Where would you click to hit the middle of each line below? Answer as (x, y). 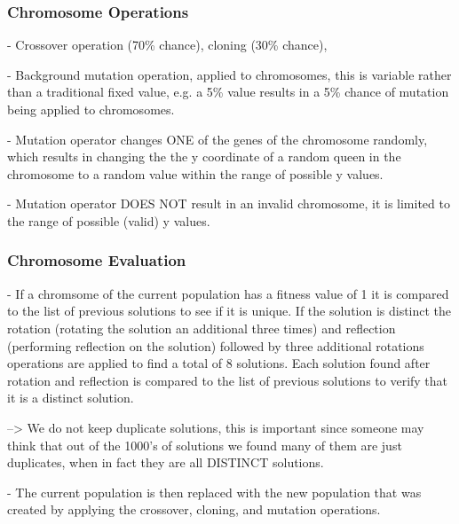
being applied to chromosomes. (91, 109)
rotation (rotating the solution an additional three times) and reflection (202, 328)
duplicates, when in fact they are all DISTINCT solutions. (166, 462)
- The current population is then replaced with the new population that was (214, 492)
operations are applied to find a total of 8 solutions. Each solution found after (219, 363)
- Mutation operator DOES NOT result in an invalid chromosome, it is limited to (229, 203)
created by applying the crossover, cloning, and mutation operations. (194, 509)
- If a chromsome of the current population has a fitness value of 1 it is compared (228, 293)
